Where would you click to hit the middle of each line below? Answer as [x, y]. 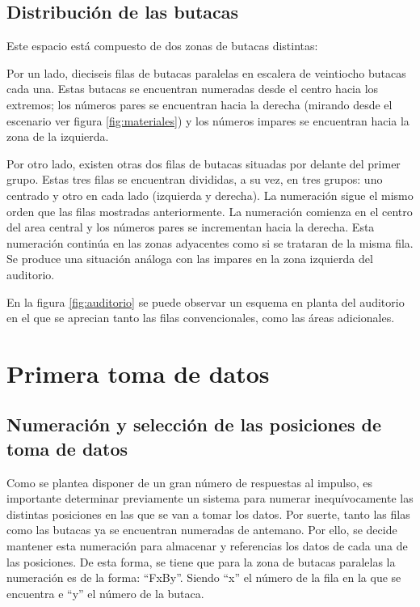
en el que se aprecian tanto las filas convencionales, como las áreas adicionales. [201, 318]
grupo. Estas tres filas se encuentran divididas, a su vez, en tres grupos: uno [195, 179]
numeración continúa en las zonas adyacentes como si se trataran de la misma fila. [210, 242]
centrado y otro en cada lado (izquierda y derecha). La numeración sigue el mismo [210, 195]
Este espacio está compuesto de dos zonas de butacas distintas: [162, 46]
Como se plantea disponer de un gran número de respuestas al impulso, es [189, 482]
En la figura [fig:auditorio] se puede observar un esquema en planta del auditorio [206, 301]
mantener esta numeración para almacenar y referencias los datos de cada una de [207, 546]
